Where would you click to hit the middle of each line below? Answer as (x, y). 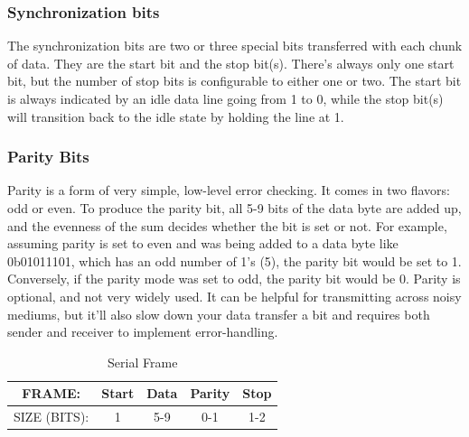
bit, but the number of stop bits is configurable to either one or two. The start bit (234, 81)
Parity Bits (48, 157)
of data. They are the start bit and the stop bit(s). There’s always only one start (231, 63)
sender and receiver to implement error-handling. (143, 332)
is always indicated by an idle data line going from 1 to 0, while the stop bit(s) (225, 98)
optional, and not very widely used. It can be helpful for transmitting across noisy (234, 296)
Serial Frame (143, 362)
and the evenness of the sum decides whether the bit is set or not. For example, (227, 225)
